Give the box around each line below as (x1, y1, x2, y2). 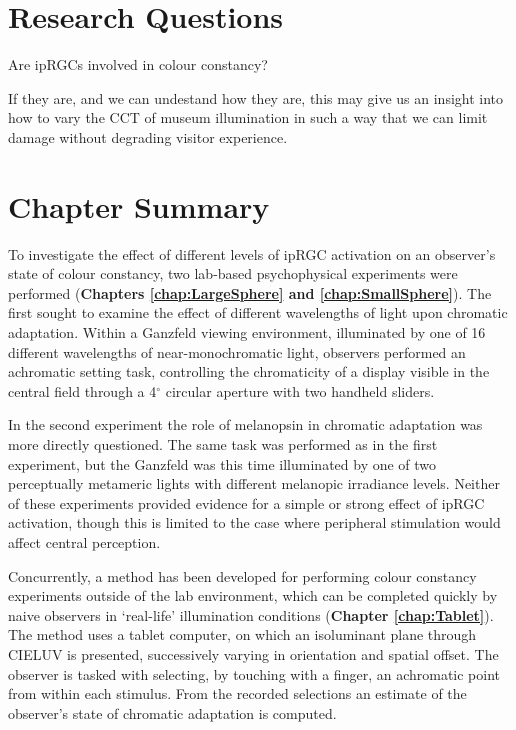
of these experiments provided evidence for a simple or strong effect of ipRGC (8, 492, 485, 513)
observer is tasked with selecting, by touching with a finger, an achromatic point (8, 663, 501, 684)
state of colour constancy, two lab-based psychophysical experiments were (8, 263, 458, 284)
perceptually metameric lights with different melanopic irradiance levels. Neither (8, 473, 500, 494)
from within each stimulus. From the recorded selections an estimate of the (8, 683, 467, 704)
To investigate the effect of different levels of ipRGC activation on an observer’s (8, 243, 496, 264)
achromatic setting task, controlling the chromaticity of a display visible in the (8, 361, 490, 382)
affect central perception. (8, 531, 161, 552)
